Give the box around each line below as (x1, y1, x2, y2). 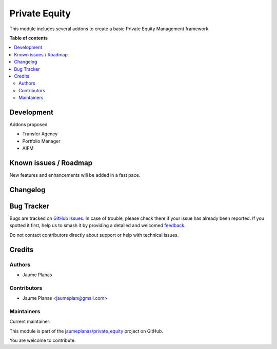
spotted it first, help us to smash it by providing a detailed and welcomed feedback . (9, 222, 186, 229)
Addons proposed (9, 121, 48, 128)
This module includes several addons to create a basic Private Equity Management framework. (9, 26, 210, 32)
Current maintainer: (9, 318, 51, 325)
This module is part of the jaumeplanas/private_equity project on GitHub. (9, 328, 164, 334)
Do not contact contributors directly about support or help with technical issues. (9, 232, 179, 238)
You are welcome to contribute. (9, 337, 76, 343)
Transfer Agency (22, 131, 58, 137)
